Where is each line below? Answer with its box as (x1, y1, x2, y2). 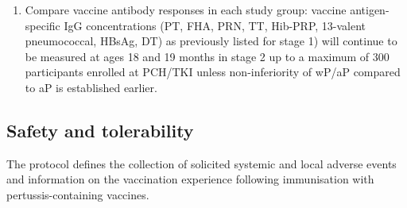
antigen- (350, 2, 390, 17)
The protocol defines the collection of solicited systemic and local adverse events (6, 155, 397, 171)
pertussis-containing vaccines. (6, 186, 149, 202)
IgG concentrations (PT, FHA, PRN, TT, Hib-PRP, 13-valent (64, 17, 366, 33)
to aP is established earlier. (25, 79, 157, 95)
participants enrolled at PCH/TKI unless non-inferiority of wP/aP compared (25, 64, 401, 80)
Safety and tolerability (6, 117, 194, 142)
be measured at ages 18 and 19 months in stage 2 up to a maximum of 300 (25, 48, 390, 64)
